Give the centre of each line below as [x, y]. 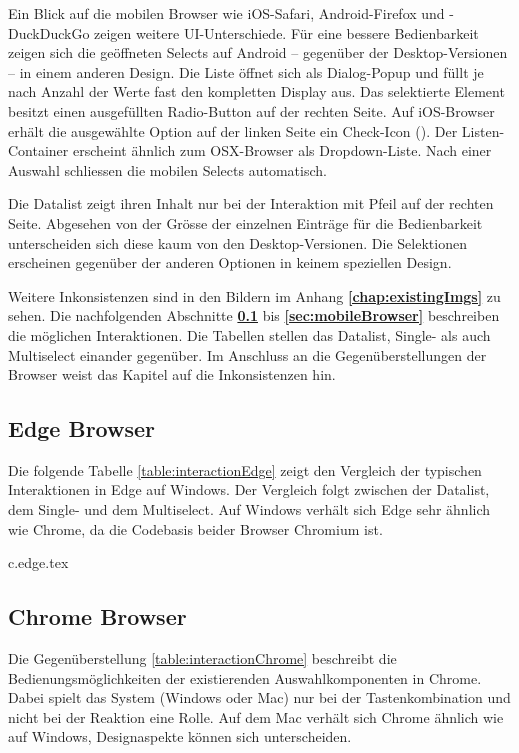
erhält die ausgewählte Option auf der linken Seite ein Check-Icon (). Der [233, 130]
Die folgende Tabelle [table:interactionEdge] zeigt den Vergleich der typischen [245, 469]
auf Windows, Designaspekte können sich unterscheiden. [180, 736]
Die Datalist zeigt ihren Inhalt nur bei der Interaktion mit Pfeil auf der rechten [251, 203]
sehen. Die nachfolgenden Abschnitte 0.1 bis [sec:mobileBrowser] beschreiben [254, 315]
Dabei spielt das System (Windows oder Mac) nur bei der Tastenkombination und [259, 697]
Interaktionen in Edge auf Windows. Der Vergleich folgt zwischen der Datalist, [249, 489]
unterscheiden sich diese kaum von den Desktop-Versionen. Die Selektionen [237, 242]
